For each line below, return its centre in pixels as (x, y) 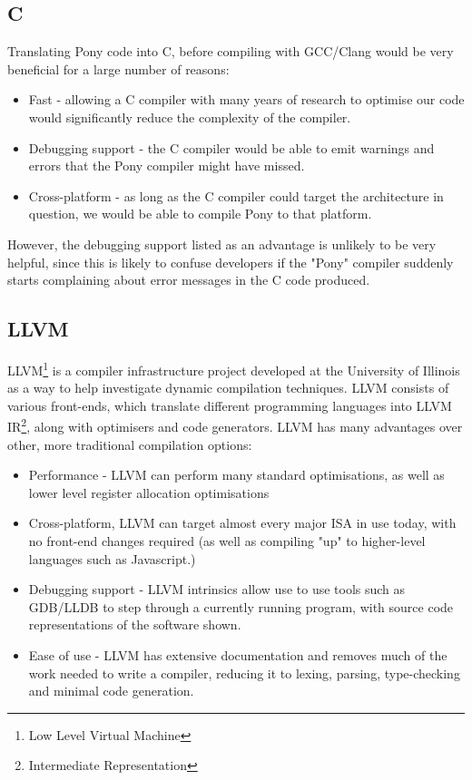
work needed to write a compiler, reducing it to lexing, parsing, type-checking (244, 673)
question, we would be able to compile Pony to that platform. (200, 214)
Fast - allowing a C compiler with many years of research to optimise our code (246, 99)
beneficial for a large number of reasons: (118, 68)
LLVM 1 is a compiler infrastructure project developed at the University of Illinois (234, 368)
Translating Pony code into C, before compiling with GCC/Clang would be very (231, 51)
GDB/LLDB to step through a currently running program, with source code (241, 606)
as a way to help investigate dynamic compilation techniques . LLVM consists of (228, 388)
